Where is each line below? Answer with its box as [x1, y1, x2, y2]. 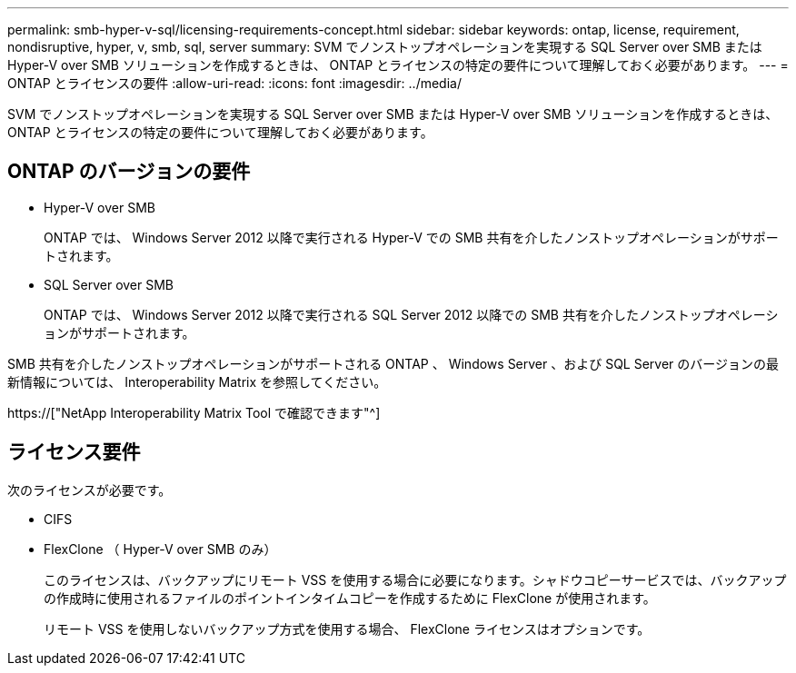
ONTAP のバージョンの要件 [7, 160, 251, 183]
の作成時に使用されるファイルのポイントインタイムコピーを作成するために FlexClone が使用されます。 [44, 589, 656, 606]
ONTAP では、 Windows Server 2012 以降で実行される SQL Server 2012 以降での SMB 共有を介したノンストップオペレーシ [44, 306, 779, 322]
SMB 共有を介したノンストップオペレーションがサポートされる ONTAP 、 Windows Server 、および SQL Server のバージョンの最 [7, 355, 780, 371]
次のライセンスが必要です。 [7, 481, 172, 498]
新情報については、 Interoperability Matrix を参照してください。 [7, 373, 387, 390]
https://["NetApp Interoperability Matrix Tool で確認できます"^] [7, 404, 381, 421]
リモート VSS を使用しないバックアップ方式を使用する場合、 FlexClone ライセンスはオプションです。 [44, 620, 651, 637]
